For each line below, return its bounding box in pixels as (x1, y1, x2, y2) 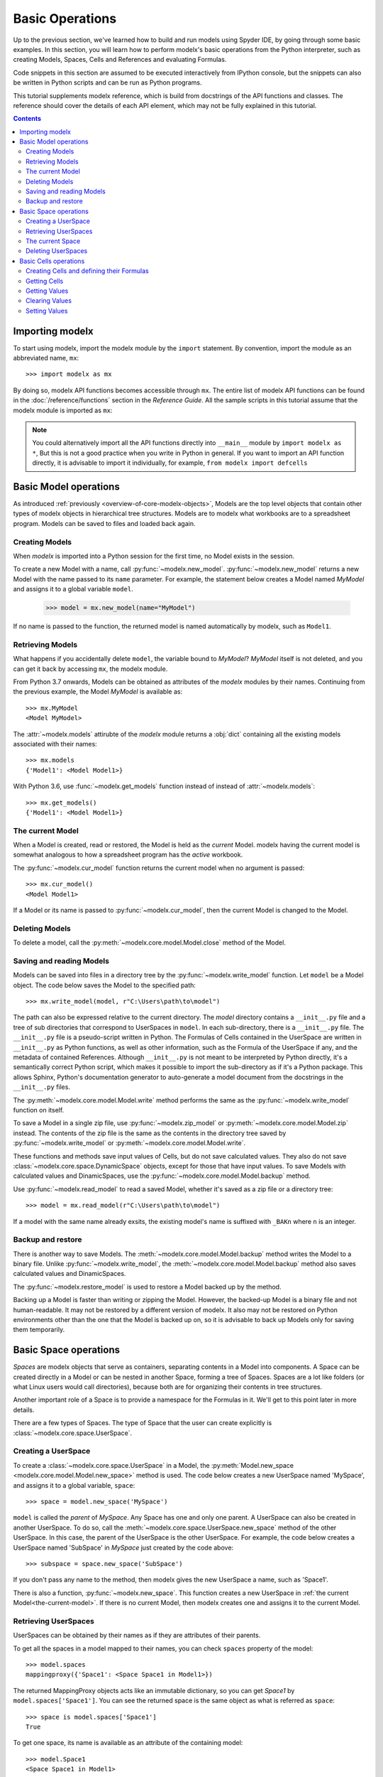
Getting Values (26, 286, 69, 295)
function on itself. (13, 1105, 65, 1114)
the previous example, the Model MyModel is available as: (13, 687, 183, 696)
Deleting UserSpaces (26, 247, 88, 255)
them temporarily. (13, 1326, 65, 1334)
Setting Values (26, 306, 68, 315)
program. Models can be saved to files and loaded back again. (13, 519, 196, 527)
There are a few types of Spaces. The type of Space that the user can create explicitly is (13, 1419, 272, 1427)
